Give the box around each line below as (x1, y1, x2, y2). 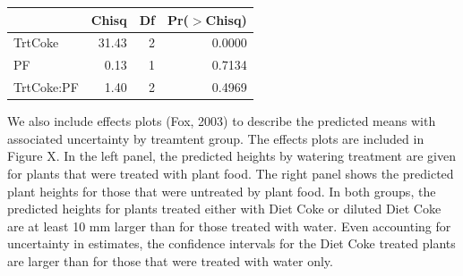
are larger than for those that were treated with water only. (7, 251, 333, 270)
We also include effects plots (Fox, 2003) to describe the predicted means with (7, 112, 436, 130)
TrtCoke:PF (13, 78, 79, 96)
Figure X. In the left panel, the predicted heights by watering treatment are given (7, 146, 456, 165)
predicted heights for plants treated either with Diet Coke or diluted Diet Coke (7, 199, 442, 218)
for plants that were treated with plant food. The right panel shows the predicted (7, 163, 454, 182)
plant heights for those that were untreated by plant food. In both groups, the (7, 181, 436, 200)
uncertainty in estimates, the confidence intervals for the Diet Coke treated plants (7, 234, 456, 253)
